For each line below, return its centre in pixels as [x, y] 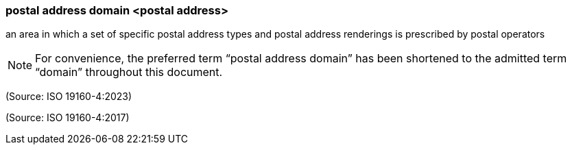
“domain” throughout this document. [129, 72]
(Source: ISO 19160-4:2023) [69, 97]
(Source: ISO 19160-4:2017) [68, 118]
